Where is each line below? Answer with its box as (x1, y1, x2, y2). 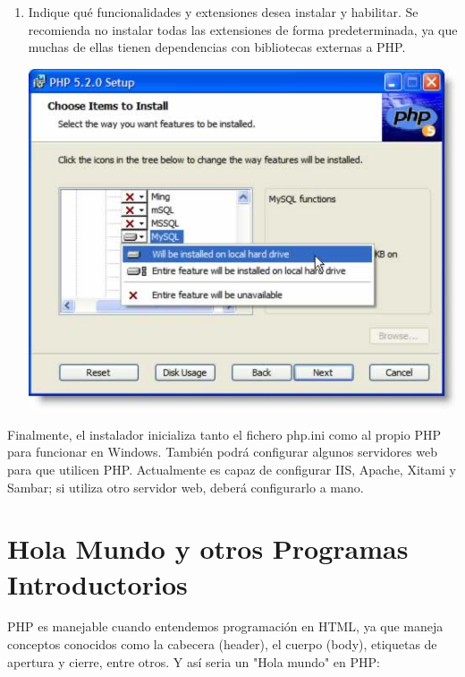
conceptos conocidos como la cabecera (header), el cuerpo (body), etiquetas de (7, 635, 437, 654)
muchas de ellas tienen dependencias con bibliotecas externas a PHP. (28, 38, 406, 56)
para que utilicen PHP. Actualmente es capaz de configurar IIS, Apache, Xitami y (7, 459, 456, 478)
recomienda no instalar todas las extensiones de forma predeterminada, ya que (28, 20, 458, 39)
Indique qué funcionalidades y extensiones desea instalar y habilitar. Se (28, 3, 418, 21)
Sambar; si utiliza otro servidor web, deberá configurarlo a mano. (7, 477, 364, 496)
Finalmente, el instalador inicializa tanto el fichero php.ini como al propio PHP (7, 424, 441, 443)
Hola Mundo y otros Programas (7, 530, 409, 567)
